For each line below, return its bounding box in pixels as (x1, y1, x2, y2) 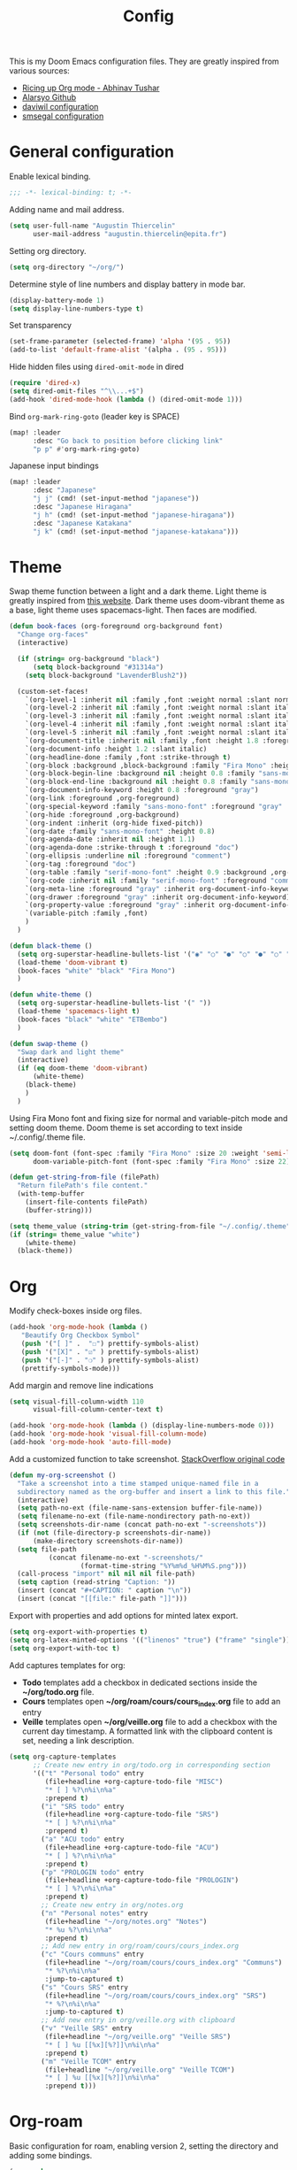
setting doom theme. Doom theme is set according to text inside (9, 1122, 243, 1133)
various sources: (9, 65, 71, 76)
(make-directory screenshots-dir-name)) (32, 1536, 184, 1545)
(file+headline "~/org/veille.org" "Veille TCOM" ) (44, 2065, 236, 2074)
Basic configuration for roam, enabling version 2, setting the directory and (9, 2141, 278, 2151)
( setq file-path (17, 1544, 77, 1554)
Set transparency (9, 320, 72, 331)
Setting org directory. (9, 245, 87, 256)
